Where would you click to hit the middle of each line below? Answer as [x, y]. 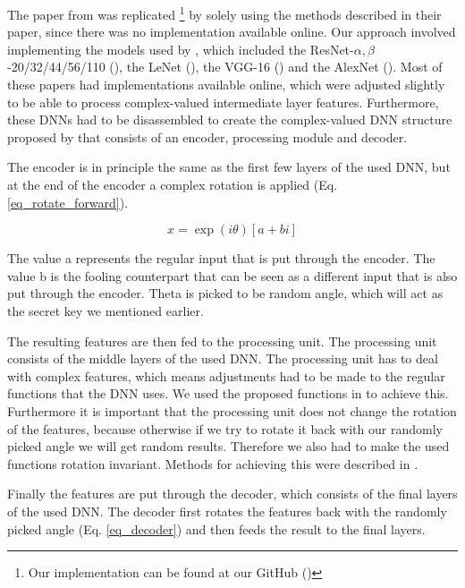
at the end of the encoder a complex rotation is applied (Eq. [173, 184]
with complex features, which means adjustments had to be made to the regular [226, 375]
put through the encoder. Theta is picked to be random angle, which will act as [225, 293]
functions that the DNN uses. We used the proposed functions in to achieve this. [228, 393]
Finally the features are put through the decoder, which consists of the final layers [232, 494]
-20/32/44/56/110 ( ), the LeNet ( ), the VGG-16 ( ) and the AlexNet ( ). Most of [225, 67]
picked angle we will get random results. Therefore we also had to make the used [228, 446]
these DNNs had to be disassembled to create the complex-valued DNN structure [230, 119]
